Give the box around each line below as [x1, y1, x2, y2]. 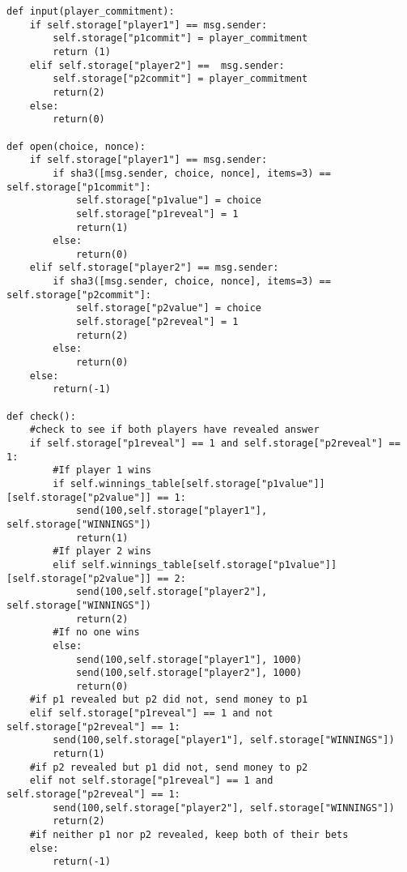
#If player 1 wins [53, 464, 151, 477]
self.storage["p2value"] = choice [75, 302, 261, 314]
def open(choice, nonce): [6, 140, 146, 152]
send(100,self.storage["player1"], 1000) [75, 653, 303, 665]
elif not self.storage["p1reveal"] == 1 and [29, 775, 273, 787]
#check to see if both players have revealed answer [29, 424, 320, 436]
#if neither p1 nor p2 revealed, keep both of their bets [29, 829, 349, 841]
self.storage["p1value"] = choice [75, 194, 261, 207]
